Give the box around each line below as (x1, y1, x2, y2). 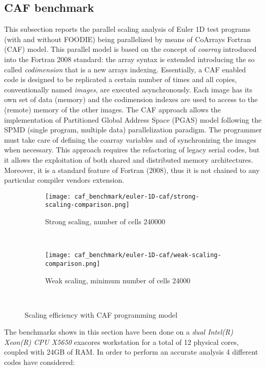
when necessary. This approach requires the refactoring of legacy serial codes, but (4, 144, 260, 155)
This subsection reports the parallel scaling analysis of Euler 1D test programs (4, 24, 251, 34)
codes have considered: (4, 357, 75, 367)
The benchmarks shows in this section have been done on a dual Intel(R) (4, 326, 233, 337)
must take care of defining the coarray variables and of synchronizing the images (4, 134, 257, 145)
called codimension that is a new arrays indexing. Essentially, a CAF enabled (4, 64, 246, 74)
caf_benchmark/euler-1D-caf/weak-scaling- (74, 251, 221, 259)
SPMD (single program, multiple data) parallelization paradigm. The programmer (4, 124, 262, 135)
